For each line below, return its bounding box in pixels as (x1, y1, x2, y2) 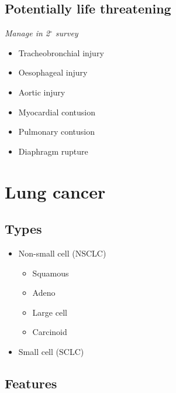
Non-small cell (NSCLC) (18, 247, 106, 259)
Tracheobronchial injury (18, 46, 104, 59)
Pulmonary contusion (18, 125, 95, 138)
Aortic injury (18, 86, 65, 98)
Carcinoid (32, 326, 67, 338)
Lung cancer (5, 179, 106, 203)
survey (55, 27, 78, 39)
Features (5, 374, 57, 392)
